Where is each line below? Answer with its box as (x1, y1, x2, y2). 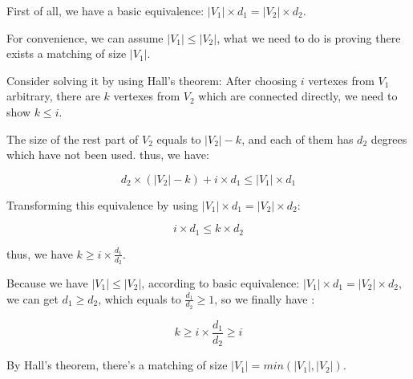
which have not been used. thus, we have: (6, 146, 209, 163)
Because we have (6, 275, 88, 291)
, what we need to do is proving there (217, 29, 401, 46)
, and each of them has (241, 130, 354, 147)
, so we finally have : (214, 290, 315, 307)
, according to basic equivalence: (141, 275, 300, 291)
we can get (6, 290, 59, 307)
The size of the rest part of (6, 130, 139, 147)
